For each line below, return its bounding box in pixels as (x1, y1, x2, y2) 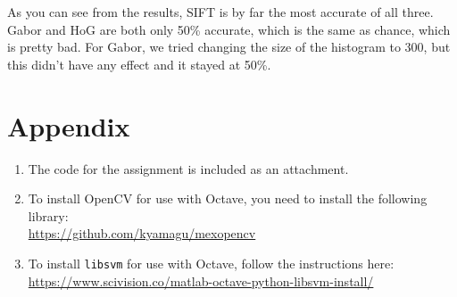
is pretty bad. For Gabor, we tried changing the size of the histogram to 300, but (7, 37, 451, 56)
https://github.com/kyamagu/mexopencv (28, 224, 256, 243)
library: (28, 206, 69, 225)
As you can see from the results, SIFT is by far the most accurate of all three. (7, 3, 434, 21)
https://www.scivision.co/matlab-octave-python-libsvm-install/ (28, 271, 374, 290)
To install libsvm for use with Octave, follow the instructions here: (28, 253, 395, 272)
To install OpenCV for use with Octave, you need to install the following (28, 189, 428, 208)
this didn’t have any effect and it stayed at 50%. (7, 54, 271, 73)
